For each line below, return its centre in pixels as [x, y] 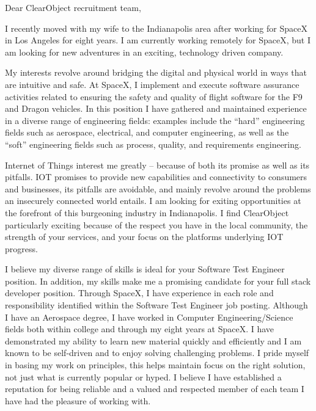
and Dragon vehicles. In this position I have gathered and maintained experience [156, 108]
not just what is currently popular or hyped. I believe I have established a [143, 376]
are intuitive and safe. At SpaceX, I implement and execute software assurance [152, 84]
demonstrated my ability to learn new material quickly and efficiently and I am [153, 340]
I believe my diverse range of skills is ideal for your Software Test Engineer [145, 269]
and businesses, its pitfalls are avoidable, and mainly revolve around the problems [158, 188]
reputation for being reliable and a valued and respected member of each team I [155, 389]
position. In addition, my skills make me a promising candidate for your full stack [158, 281]
